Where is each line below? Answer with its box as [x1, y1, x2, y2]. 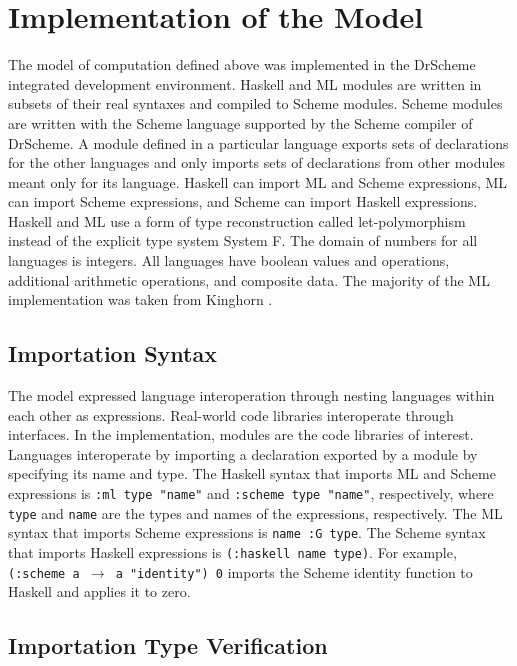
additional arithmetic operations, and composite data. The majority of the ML [8, 269, 490, 290]
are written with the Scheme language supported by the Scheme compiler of [8, 112, 473, 133]
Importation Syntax [8, 338, 217, 369]
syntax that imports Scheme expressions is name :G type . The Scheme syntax [8, 522, 486, 543]
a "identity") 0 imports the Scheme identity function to [115, 561, 473, 582]
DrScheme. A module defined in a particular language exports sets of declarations [8, 132, 509, 153]
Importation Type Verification [8, 630, 328, 661]
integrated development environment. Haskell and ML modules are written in [8, 73, 482, 94]
